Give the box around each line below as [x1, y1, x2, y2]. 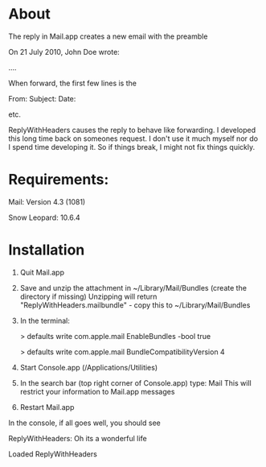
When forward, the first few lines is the [8, 78, 137, 88]
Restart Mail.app [19, 402, 75, 411]
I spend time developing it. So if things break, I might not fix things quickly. [8, 142, 256, 151]
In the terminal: [19, 316, 71, 325]
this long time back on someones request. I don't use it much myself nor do [8, 134, 259, 143]
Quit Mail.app [19, 267, 65, 277]
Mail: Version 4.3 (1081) [8, 196, 86, 206]
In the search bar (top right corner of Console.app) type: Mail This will [19, 378, 252, 387]
